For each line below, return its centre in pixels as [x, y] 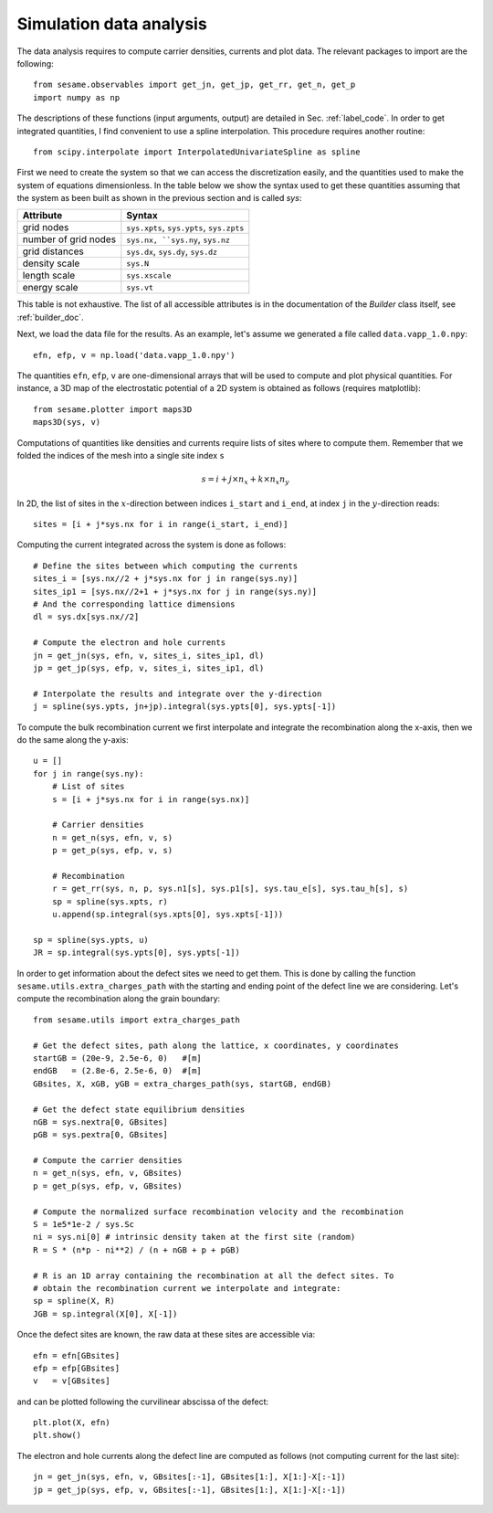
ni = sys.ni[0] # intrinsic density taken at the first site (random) [194, 1237]
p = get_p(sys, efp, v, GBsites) [108, 1186]
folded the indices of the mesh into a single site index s [121, 455]
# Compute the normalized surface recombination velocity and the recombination [219, 1211]
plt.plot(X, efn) [72, 1423]
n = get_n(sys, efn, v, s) [112, 837]
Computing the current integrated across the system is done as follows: [152, 545]
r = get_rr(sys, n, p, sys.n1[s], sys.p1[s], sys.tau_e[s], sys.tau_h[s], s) [230, 889]
